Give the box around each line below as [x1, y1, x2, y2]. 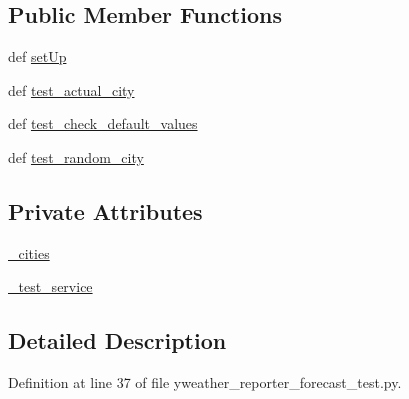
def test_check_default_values [8, 113, 198, 134]
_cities [8, 242, 50, 263]
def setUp [8, 46, 67, 67]
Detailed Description [8, 325, 227, 356]
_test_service [8, 276, 93, 297]
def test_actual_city [8, 79, 135, 100]
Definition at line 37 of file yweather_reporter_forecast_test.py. [8, 372, 402, 393]
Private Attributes [8, 195, 203, 226]
